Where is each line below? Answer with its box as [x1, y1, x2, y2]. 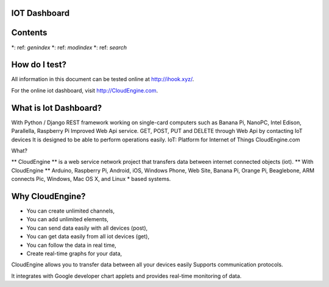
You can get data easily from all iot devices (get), [26, 233, 149, 240]
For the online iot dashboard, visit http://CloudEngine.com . [11, 87, 158, 94]
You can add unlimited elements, [26, 216, 109, 223]
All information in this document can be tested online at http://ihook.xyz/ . [11, 76, 194, 83]
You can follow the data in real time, [26, 241, 117, 249]
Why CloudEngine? [11, 191, 86, 201]
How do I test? [11, 60, 67, 70]
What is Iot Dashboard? [11, 102, 102, 113]
